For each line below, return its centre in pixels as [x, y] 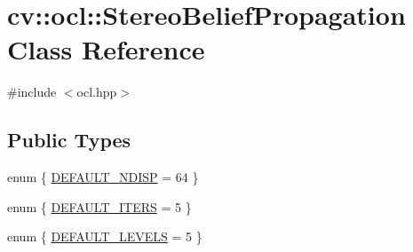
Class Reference [106, 49]
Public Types [69, 140]
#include [32, 92]
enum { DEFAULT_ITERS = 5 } [99, 206]
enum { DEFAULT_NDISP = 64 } [103, 177]
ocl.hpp [97, 92]
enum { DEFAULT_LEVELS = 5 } [105, 236]
